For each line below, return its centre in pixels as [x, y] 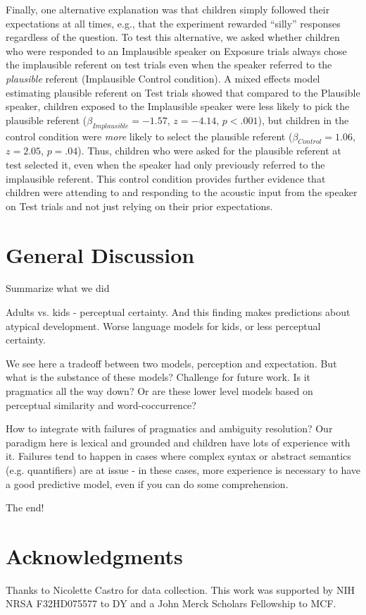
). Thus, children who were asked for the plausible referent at [209, 151]
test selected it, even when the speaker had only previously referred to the [165, 164]
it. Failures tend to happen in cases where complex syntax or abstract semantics [178, 456]
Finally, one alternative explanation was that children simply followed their [168, 9]
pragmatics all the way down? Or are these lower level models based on [159, 391]
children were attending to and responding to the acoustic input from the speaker [182, 192]
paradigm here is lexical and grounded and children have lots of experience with [178, 442]
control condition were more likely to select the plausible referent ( [149, 136]
